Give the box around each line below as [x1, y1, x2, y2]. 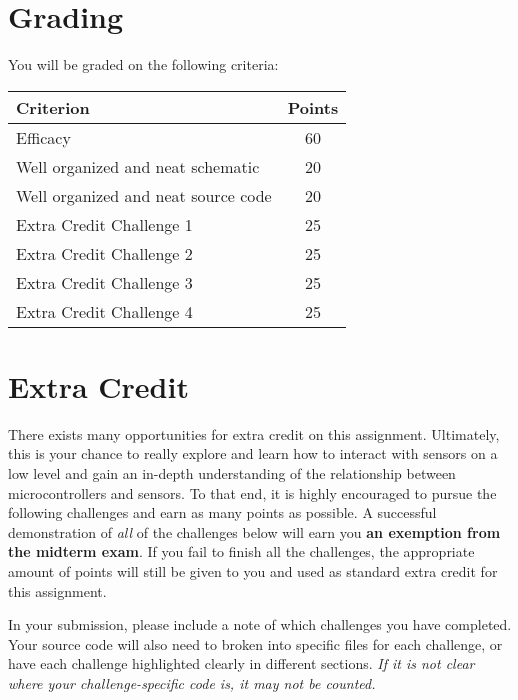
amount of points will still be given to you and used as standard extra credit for [8, 561, 498, 581]
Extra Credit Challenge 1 [16, 212, 193, 236]
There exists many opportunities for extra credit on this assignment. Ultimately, [8, 423, 500, 444]
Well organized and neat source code [16, 183, 272, 207]
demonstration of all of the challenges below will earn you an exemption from [8, 521, 501, 542]
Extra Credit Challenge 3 [16, 270, 193, 294]
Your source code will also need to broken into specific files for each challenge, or [8, 633, 503, 654]
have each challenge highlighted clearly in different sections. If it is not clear [8, 653, 475, 674]
